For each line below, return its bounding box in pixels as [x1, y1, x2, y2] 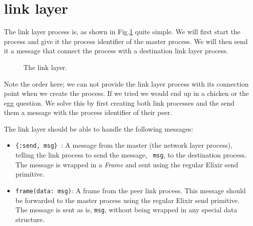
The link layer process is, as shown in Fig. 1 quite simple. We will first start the [4, 26, 240, 37]
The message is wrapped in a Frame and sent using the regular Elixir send [15, 159, 238, 169]
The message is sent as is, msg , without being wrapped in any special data [15, 204, 237, 215]
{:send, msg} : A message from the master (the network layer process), [15, 140, 232, 150]
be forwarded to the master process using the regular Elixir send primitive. [15, 195, 240, 205]
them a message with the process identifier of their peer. [4, 107, 172, 117]
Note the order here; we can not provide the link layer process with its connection [4, 78, 249, 89]
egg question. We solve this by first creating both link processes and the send [4, 97, 235, 108]
